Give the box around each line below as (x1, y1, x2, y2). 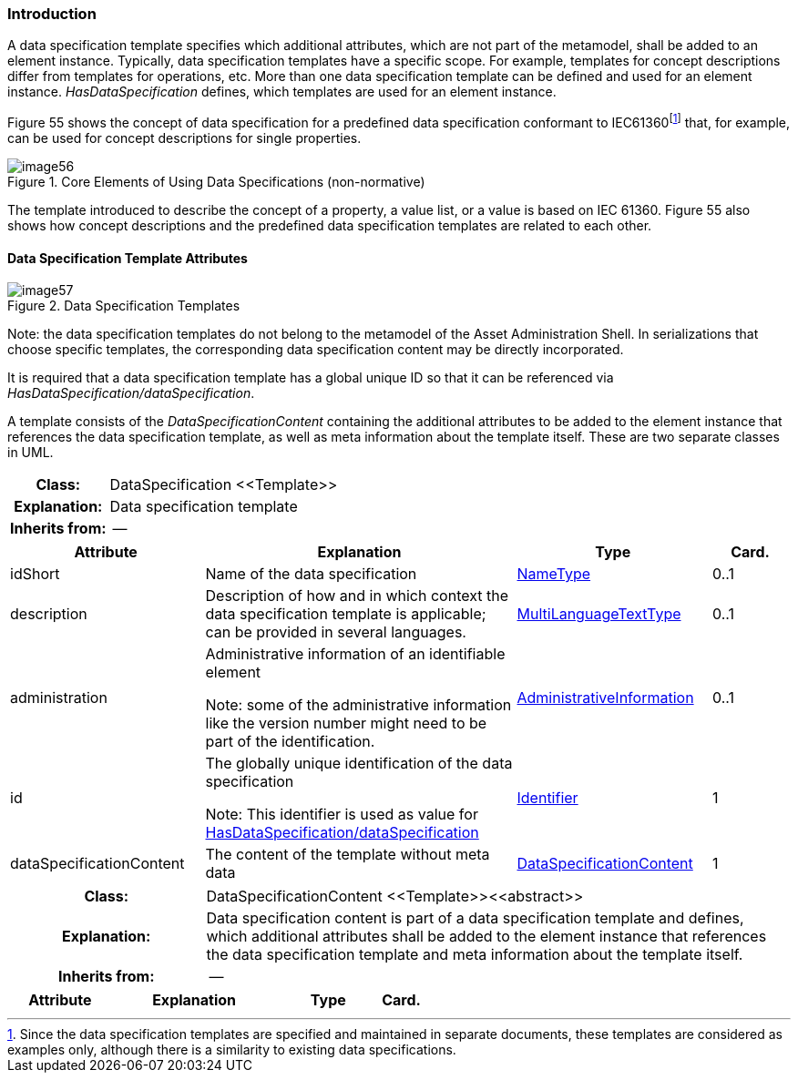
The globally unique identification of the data (205, 754, 513, 773)
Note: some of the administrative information (205, 696, 512, 715)
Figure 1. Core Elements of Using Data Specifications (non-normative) (7, 174, 425, 190)
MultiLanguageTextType (517, 605, 681, 624)
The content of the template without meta (205, 845, 490, 864)
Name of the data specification (205, 565, 417, 584)
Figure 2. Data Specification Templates (7, 298, 240, 314)
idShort (10, 565, 60, 584)
